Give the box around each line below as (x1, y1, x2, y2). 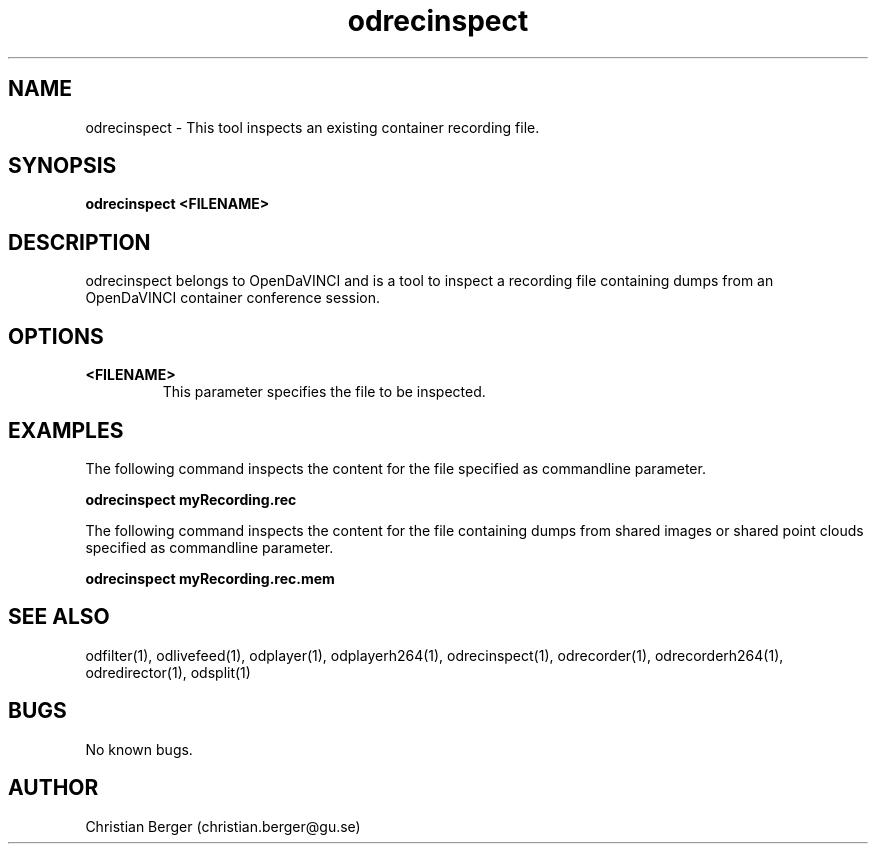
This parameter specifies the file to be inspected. (162, 383, 486, 401)
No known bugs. (85, 740, 193, 758)
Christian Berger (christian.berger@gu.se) (85, 817, 361, 835)
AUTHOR (8, 775, 99, 801)
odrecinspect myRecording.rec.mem (85, 569, 335, 587)
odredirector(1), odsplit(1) (85, 663, 251, 681)
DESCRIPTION (8, 229, 151, 255)
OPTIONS (8, 323, 104, 349)
